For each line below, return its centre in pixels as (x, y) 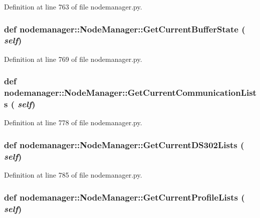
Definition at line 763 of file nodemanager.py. (73, 6)
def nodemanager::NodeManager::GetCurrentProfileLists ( (124, 197)
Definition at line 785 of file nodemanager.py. (73, 175)
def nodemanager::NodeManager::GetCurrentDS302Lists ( (124, 144)
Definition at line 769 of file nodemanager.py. (73, 59)
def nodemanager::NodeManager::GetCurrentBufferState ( (125, 29)
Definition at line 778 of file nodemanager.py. (73, 122)
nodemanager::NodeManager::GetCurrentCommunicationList (130, 93)
